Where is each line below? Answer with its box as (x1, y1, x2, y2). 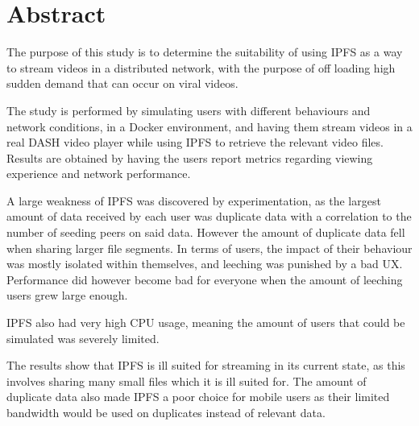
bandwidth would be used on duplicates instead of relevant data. (6, 404, 326, 420)
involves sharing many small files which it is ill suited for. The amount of (6, 372, 367, 389)
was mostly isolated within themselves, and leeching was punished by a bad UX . (6, 255, 403, 272)
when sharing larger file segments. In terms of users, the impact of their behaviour (6, 239, 413, 256)
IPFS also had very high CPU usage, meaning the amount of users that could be (6, 314, 405, 331)
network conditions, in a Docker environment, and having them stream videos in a (6, 118, 413, 134)
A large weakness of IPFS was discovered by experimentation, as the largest (6, 192, 381, 209)
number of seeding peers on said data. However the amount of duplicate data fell (6, 224, 405, 241)
